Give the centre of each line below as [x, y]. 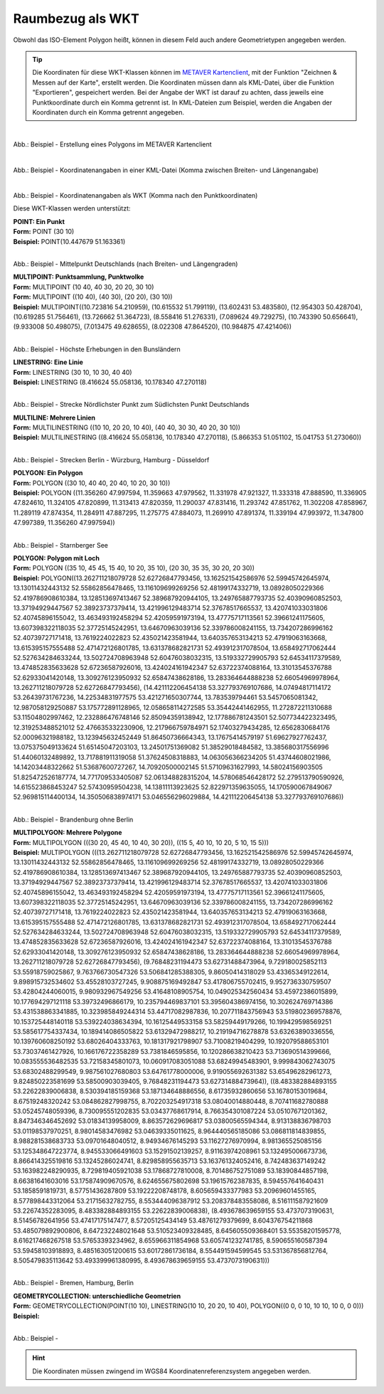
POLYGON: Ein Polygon [48, 473]
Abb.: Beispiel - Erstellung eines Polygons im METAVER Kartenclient [113, 144]
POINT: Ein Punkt [39, 221]
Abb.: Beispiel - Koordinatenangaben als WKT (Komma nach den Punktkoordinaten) [135, 196]
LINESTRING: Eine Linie [48, 362]
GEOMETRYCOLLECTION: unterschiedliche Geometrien [97, 1296]
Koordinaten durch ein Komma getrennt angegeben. [108, 112]
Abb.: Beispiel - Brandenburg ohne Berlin [73, 819]
